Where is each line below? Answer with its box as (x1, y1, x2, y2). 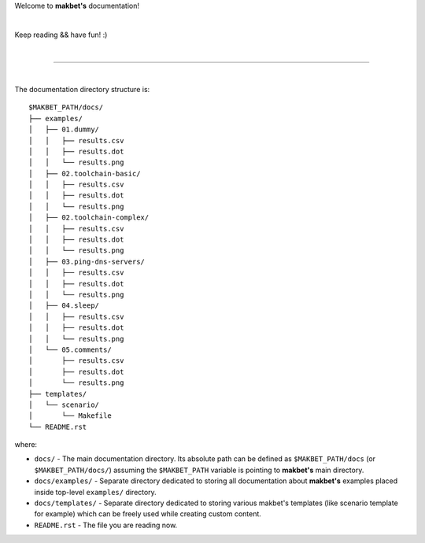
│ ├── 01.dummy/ (28, 125, 100, 134)
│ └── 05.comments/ (28, 345, 112, 354)
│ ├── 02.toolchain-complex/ (28, 213, 150, 222)
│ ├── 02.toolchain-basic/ (28, 169, 141, 178)
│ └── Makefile (28, 412, 112, 420)
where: (14, 440, 38, 449)
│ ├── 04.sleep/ (28, 301, 100, 310)
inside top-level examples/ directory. (34, 487, 157, 497)
